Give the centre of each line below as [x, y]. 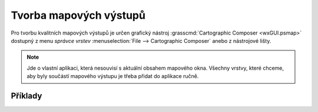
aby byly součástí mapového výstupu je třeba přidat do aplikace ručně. [113, 76]
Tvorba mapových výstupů [78, 15]
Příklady [26, 96]
